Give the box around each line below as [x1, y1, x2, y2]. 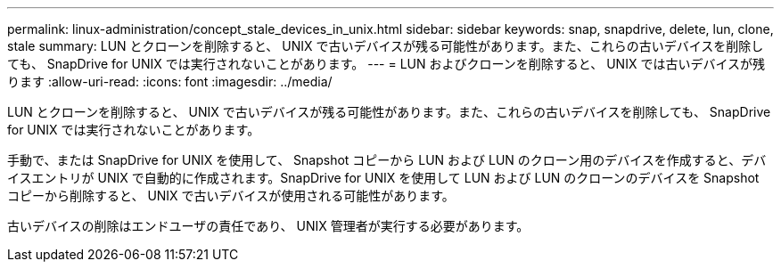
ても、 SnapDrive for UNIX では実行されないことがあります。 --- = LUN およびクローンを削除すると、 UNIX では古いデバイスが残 [7, 56, 765, 71]
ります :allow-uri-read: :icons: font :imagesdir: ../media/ [7, 74, 333, 89]
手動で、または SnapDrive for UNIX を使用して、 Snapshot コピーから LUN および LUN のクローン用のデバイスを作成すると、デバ [7, 152, 767, 167]
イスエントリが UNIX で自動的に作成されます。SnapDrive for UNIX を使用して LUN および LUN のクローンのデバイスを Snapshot [7, 170, 760, 185]
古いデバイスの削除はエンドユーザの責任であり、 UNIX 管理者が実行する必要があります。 [7, 218, 530, 233]
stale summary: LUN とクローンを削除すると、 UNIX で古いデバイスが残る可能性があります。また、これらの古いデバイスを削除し [7, 38, 764, 53]
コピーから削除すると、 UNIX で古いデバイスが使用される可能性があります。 [7, 188, 455, 203]
